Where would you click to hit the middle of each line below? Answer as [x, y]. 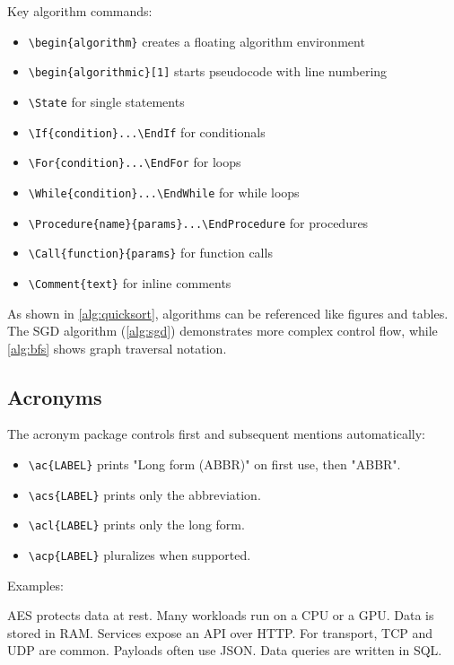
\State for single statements [106, 101]
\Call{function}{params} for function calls [150, 253]
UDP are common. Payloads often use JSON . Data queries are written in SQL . [225, 650]
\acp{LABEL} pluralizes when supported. [140, 555]
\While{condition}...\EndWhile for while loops [164, 192]
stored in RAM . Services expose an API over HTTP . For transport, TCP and [220, 632]
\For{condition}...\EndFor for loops [135, 162]
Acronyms [55, 396]
